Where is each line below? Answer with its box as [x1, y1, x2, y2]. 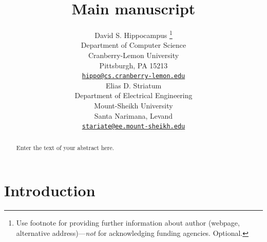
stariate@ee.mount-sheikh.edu [82, 123, 185, 131]
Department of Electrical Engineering [74, 90, 193, 101]
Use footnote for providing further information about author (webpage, [16, 217, 240, 228]
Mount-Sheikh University [94, 100, 173, 110]
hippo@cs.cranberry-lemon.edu [82, 72, 185, 80]
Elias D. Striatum [105, 80, 162, 90]
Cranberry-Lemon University [88, 49, 179, 60]
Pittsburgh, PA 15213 [99, 60, 168, 70]
